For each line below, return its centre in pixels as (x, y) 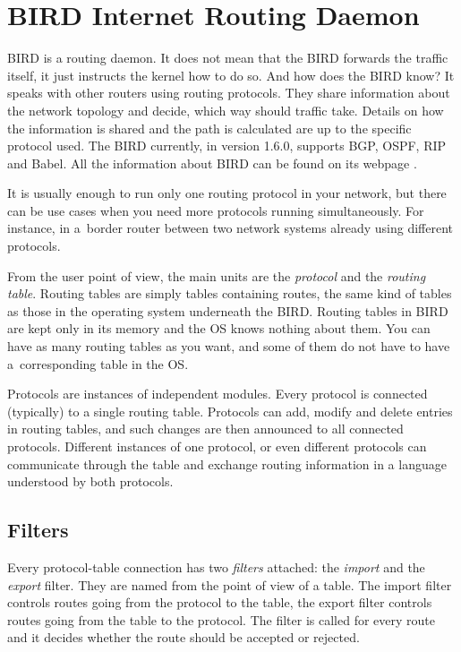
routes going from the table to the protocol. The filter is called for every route (221, 619)
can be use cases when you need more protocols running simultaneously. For (216, 210)
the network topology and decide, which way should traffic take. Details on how (226, 110)
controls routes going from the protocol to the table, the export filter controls (220, 602)
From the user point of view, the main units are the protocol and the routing (217, 275)
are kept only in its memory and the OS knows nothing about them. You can (219, 328)
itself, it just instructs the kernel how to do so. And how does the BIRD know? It (231, 75)
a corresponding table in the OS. (98, 363)
